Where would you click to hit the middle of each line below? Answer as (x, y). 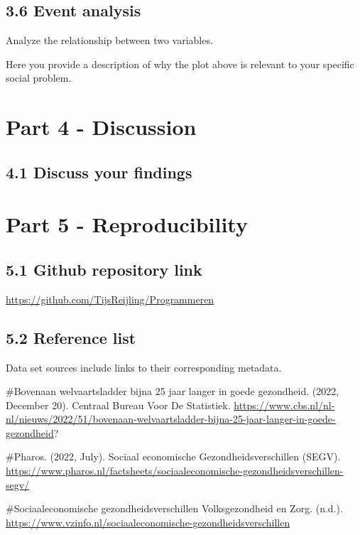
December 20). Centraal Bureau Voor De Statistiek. (118, 405)
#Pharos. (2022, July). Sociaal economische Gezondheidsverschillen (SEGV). (173, 456)
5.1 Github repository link (104, 269)
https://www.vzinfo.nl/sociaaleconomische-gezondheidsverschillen (148, 522)
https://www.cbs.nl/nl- (284, 405)
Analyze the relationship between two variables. (109, 40)
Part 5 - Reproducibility (127, 224)
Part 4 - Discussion (101, 127)
